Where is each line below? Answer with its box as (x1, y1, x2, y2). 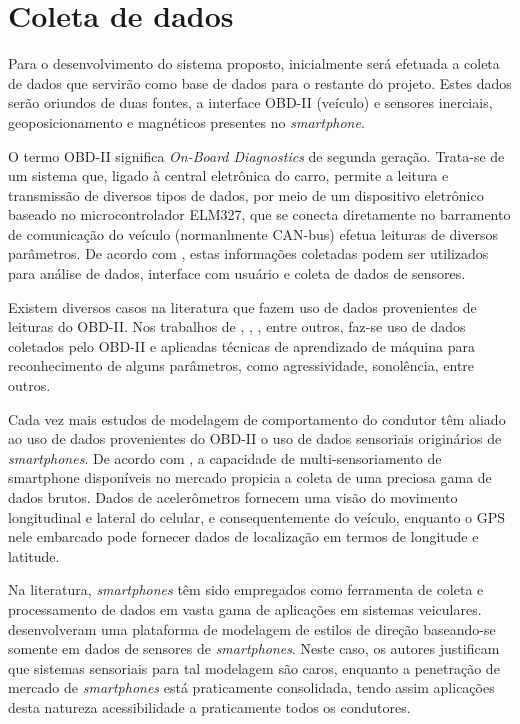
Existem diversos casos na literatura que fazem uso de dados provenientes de (8, 296, 477, 317)
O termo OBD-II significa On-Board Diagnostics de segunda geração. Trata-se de (8, 145, 505, 166)
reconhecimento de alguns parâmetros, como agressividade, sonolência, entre (8, 355, 475, 376)
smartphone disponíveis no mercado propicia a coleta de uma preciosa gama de (8, 467, 492, 488)
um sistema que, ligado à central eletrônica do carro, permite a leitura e (8, 165, 449, 186)
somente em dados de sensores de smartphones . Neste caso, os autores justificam (8, 638, 500, 659)
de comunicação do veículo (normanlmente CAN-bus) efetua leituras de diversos (8, 223, 498, 244)
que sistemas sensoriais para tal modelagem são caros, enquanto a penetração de (8, 657, 500, 678)
